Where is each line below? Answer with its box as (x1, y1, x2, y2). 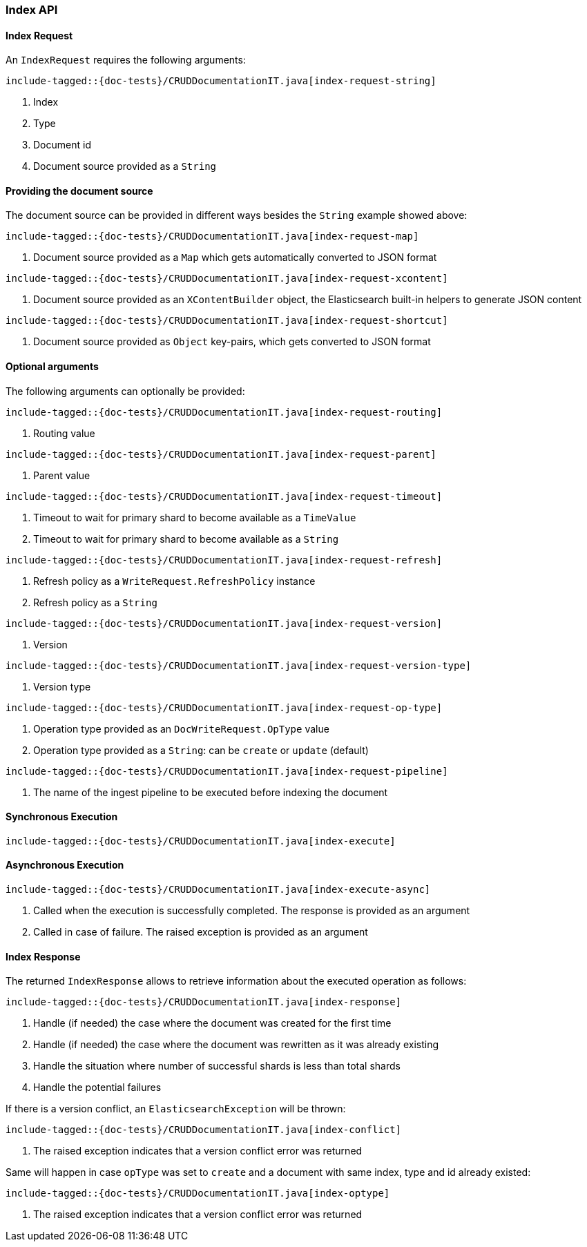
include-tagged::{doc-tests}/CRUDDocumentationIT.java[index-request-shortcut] (6, 315, 448, 327)
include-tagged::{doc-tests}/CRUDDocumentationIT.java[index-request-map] (6, 231, 419, 242)
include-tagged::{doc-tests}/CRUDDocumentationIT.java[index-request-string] (6, 75, 436, 87)
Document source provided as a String (33, 160, 216, 173)
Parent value (33, 469, 90, 481)
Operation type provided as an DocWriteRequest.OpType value (33, 722, 329, 735)
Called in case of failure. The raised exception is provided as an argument (33, 926, 368, 938)
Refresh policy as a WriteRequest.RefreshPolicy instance (33, 574, 316, 587)
